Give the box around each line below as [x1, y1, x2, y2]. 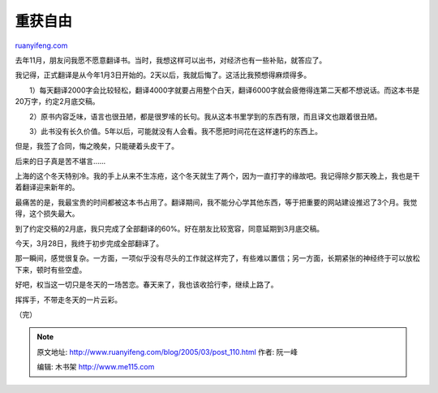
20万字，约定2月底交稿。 [15, 97, 100, 106]
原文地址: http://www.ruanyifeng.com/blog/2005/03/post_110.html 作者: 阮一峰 [36, 347, 298, 356]
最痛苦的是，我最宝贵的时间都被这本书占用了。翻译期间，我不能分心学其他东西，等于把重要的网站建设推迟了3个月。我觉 [15, 197, 418, 207]
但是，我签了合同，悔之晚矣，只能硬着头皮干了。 [15, 141, 178, 151]
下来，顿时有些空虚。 [15, 265, 87, 274]
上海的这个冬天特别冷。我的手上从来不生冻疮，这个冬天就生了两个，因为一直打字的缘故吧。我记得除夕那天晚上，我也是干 [15, 171, 420, 181]
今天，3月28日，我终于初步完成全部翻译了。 [15, 239, 164, 248]
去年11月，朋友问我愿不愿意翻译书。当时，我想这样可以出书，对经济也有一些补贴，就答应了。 [15, 55, 327, 65]
